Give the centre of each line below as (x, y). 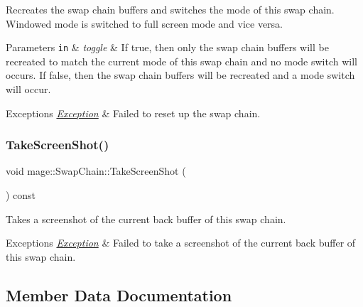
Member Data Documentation (119, 295)
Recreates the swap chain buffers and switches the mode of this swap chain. (170, 9)
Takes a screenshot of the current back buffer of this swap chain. (146, 219)
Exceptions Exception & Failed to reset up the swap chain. (133, 113)
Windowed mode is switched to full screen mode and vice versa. (145, 23)
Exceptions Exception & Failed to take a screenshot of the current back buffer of (181, 243)
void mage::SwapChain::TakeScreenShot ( (96, 171)
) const (21, 195)
